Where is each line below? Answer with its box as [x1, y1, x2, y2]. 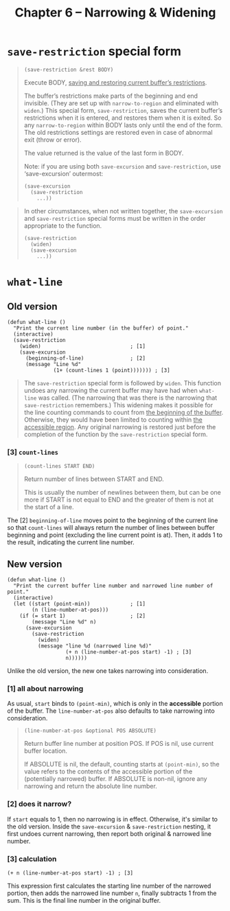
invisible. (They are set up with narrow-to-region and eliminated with [23, 98, 218, 107]
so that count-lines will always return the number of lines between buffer [7, 524, 215, 532]
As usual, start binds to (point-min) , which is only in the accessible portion [7, 700, 223, 708]
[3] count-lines [7, 447, 58, 457]
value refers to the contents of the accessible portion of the [23, 767, 193, 775]
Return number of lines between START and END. [23, 475, 164, 483]
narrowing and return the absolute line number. [23, 782, 158, 791]
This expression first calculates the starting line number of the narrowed [7, 881, 211, 890]
